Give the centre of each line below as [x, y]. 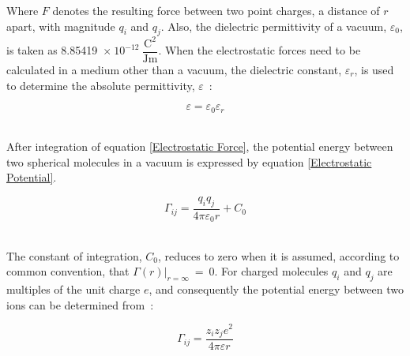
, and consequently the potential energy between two [276, 289]
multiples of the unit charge [73, 289]
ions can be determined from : [80, 304]
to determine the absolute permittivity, [101, 85]
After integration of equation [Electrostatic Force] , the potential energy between [200, 146]
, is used [374, 69]
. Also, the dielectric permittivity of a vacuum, [274, 26]
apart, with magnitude [61, 26]
